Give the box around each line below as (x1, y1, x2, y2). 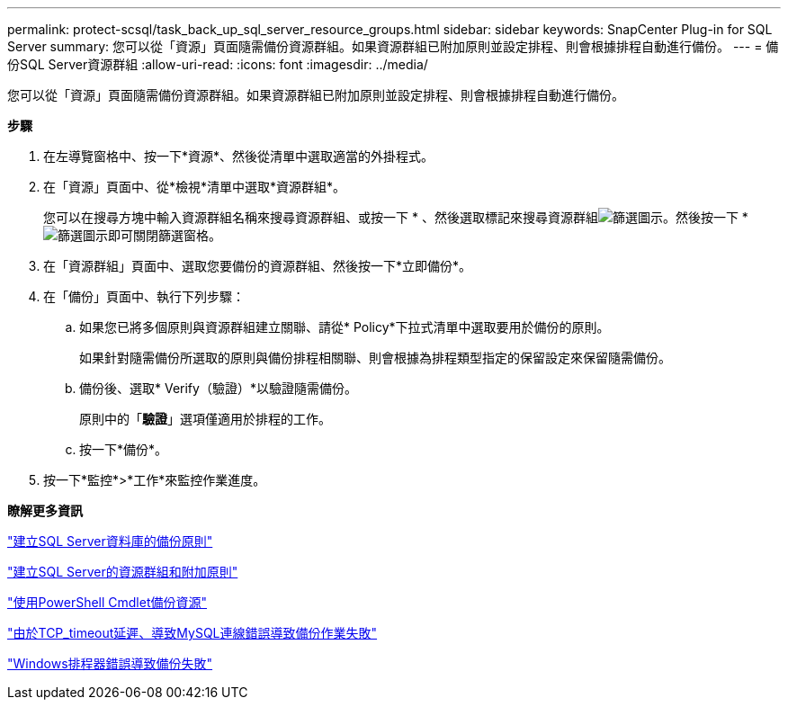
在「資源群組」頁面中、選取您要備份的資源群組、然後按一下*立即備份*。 (43, 258, 472, 273)
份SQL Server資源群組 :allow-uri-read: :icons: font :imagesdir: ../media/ (7, 57, 428, 72)
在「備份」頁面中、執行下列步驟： (43, 289, 245, 304)
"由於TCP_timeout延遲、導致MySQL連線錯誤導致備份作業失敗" (7, 625, 378, 640)
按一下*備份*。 (79, 442, 168, 457)
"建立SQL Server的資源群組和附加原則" (7, 564, 238, 579)
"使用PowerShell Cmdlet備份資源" (7, 595, 208, 610)
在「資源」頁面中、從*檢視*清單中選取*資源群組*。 (43, 179, 346, 194)
